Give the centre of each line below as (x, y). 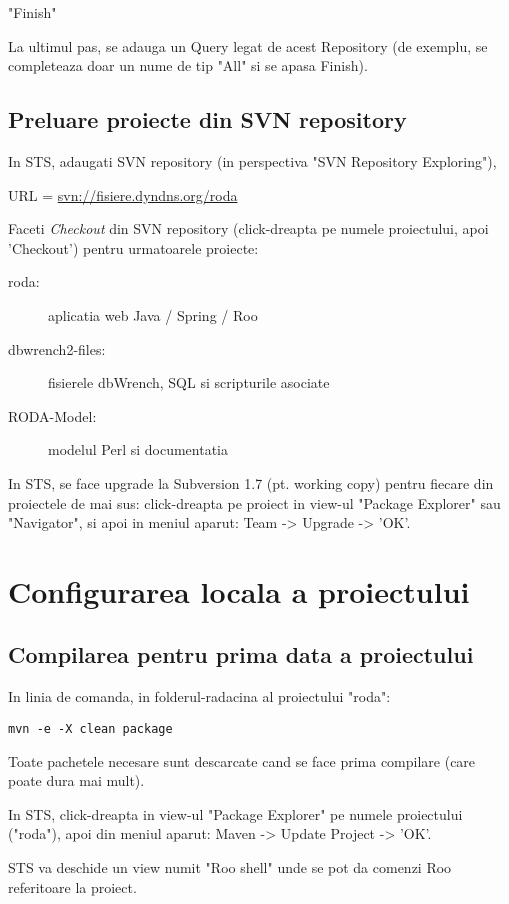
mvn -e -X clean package (90, 728)
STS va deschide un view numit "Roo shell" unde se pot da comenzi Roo (230, 866)
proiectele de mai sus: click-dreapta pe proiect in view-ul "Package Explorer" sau (254, 502)
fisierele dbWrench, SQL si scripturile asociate (189, 382)
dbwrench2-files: (57, 348)
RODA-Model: (52, 415)
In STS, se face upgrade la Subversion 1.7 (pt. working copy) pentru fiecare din (251, 482)
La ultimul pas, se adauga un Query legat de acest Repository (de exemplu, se (248, 45)
